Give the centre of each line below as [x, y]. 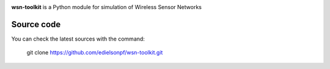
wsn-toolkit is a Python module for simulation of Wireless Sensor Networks [106, 7]
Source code [36, 24]
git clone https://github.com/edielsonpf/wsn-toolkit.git [95, 53]
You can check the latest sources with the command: [78, 39]
